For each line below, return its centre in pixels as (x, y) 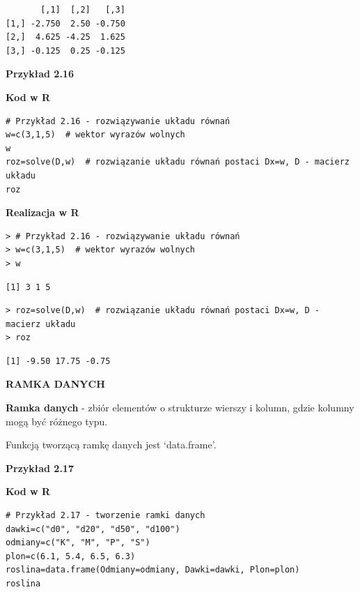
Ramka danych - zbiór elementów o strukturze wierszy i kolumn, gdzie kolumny (180, 408)
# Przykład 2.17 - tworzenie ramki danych (105, 516)
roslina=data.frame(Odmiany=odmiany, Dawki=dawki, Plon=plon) (153, 570)
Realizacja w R (42, 212)
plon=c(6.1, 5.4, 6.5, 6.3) (71, 556)
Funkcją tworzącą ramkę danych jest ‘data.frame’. (111, 445)
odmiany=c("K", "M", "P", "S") (78, 543)
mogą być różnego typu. (57, 421)
